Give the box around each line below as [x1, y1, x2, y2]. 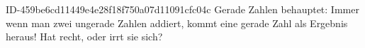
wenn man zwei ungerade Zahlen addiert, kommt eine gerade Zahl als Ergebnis [6, 15, 348, 30]
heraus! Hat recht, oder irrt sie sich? [6, 29, 163, 44]
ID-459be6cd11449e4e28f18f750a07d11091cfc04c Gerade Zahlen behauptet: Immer [6, 2, 359, 16]
